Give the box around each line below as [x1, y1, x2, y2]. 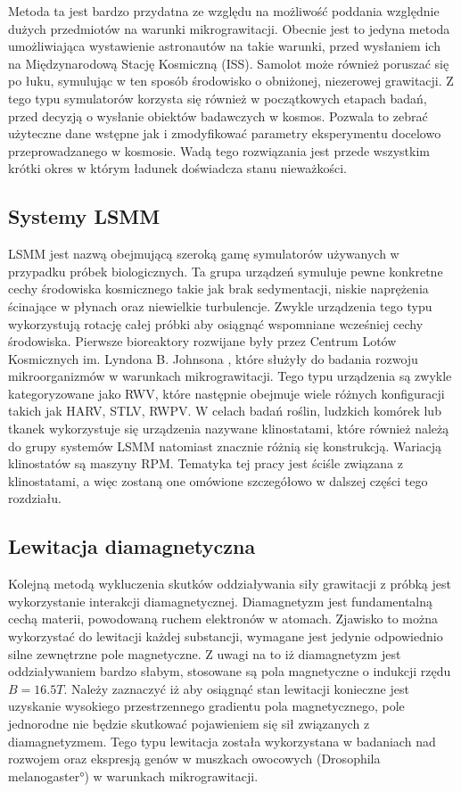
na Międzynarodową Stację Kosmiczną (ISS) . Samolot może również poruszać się [8, 54, 449, 72]
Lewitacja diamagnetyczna [8, 532, 256, 560]
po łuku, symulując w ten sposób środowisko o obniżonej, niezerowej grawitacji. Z [8, 71, 454, 90]
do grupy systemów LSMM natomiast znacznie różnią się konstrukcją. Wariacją [8, 436, 442, 455]
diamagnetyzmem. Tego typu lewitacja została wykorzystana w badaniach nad [8, 731, 436, 750]
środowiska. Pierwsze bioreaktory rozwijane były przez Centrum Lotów [8, 332, 397, 351]
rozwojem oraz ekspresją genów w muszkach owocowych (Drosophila [8, 749, 381, 768]
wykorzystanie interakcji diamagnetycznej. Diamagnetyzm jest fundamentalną [8, 591, 433, 610]
